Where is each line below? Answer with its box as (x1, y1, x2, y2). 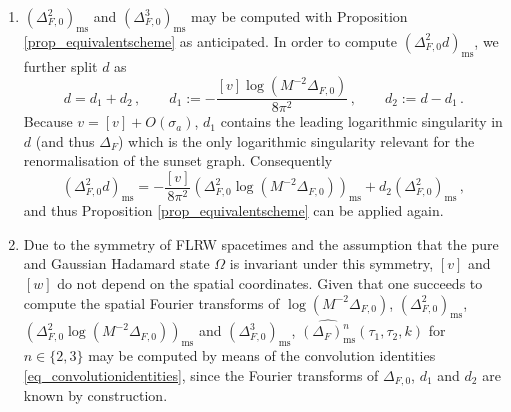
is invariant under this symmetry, (229, 253, 434, 274)
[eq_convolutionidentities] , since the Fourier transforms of (23, 364, 379, 385)
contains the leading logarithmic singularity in (220, 111, 503, 132)
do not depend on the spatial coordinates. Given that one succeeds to (57, 273, 483, 294)
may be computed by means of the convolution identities (88, 344, 436, 365)
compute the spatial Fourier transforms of (23, 292, 280, 313)
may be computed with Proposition (191, 6, 408, 26)
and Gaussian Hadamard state (23, 253, 210, 274)
